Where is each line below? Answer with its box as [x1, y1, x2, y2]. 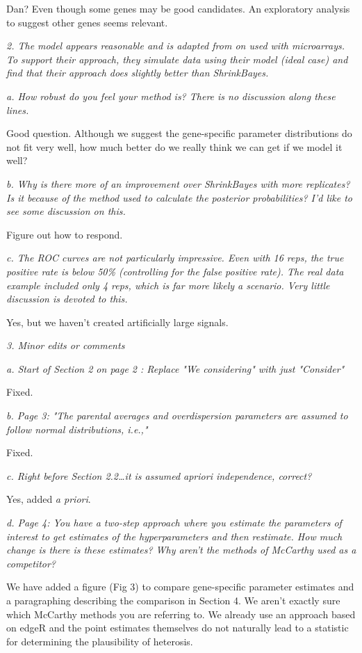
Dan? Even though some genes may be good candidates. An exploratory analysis [6, 1, 350, 15]
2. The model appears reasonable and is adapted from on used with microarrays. [6, 38, 345, 53]
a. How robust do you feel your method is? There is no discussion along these [6, 88, 336, 103]
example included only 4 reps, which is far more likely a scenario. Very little [6, 277, 330, 292]
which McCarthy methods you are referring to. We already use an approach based [6, 606, 356, 621]
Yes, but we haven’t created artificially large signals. [6, 314, 229, 329]
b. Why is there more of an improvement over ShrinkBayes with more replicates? [6, 176, 350, 191]
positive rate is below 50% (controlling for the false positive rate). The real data [6, 264, 344, 278]
